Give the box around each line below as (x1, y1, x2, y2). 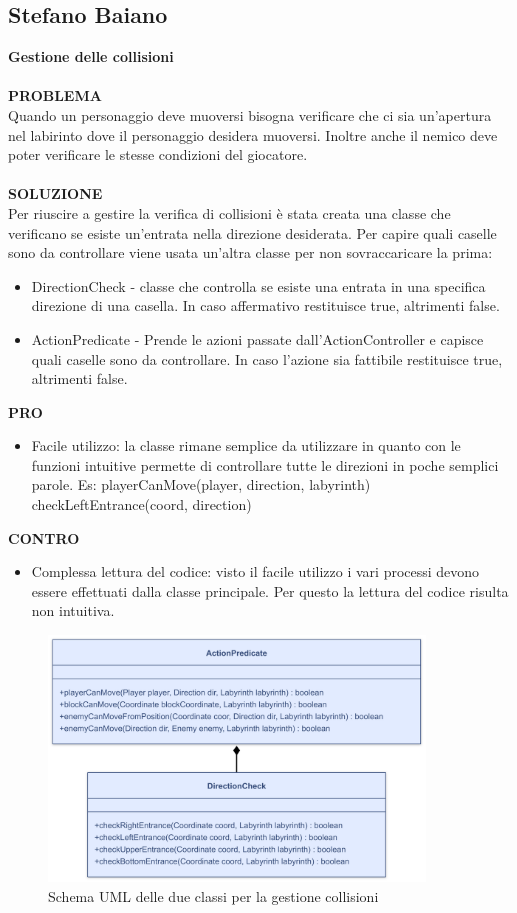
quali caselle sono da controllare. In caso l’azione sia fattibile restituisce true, (31, 348, 503, 369)
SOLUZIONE (8, 183, 103, 204)
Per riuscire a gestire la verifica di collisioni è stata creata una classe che (8, 202, 451, 223)
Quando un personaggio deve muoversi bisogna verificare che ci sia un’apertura (8, 104, 492, 125)
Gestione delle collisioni (8, 46, 174, 67)
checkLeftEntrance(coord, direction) (31, 494, 252, 515)
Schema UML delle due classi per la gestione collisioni (48, 885, 379, 906)
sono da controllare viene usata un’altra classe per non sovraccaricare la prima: (8, 242, 493, 263)
